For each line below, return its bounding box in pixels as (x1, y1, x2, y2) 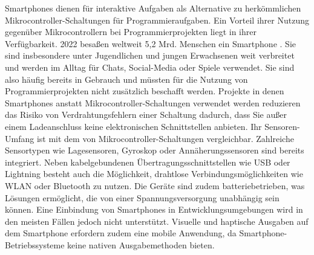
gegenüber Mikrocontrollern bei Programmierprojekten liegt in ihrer (5, 25, 257, 38)
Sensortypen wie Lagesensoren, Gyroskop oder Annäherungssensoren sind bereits (5, 144, 304, 157)
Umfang (5, 132, 34, 144)
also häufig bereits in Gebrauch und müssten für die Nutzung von (5, 73, 248, 85)
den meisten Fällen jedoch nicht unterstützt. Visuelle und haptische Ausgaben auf (5, 215, 309, 227)
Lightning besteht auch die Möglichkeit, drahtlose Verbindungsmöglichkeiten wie (5, 167, 303, 180)
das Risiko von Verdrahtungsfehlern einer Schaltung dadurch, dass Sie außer (5, 108, 287, 121)
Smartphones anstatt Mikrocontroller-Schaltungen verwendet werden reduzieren (5, 96, 301, 109)
